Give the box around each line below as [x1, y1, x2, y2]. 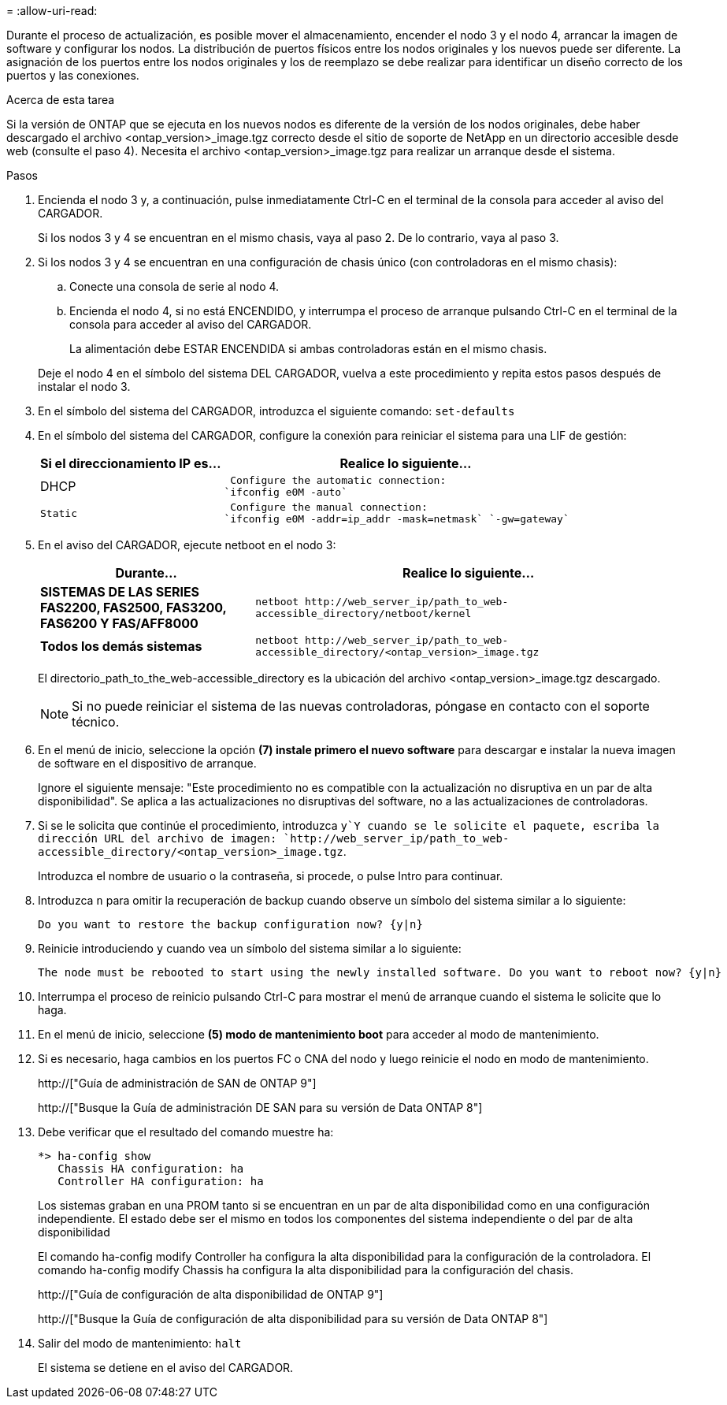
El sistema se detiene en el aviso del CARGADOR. [38, 1361, 294, 1374]
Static [40, 507, 77, 519]
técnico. [72, 714, 120, 730]
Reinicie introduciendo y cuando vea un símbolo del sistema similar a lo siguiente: [38, 942, 462, 955]
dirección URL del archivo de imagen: [38, 832, 277, 845]
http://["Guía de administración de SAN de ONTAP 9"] [38, 1076, 317, 1090]
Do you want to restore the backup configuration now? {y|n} [38, 918, 423, 931]
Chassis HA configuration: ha [57, 1162, 244, 1175]
